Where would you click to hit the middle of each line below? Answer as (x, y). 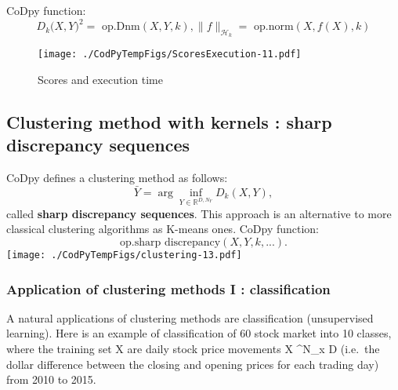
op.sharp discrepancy (170, 242)
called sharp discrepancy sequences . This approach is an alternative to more (199, 213)
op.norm (274, 27)
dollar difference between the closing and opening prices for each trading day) (193, 364)
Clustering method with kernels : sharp (169, 121)
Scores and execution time (100, 79)
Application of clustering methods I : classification (168, 288)
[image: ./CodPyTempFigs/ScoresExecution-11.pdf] (170, 55)
